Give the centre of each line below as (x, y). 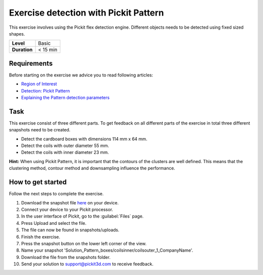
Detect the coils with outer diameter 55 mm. (65, 146)
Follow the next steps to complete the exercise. (56, 194)
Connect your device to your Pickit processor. (67, 209)
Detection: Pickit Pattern (46, 91)
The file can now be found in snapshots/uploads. (70, 230)
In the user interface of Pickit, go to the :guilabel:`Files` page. (82, 216)
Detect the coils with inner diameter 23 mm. (65, 152)
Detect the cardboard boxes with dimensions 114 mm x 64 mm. (84, 139)
